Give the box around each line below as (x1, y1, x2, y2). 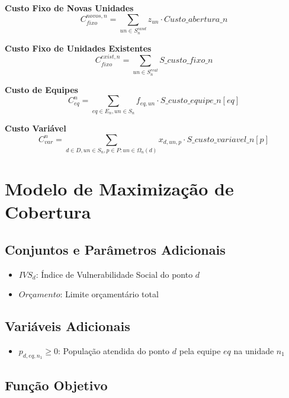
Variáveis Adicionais (5, 317, 130, 335)
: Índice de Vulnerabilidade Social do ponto (36, 268, 193, 280)
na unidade (233, 345, 274, 357)
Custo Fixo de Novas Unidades (5, 2, 134, 14)
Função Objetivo (5, 375, 108, 394)
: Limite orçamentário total (60, 288, 159, 300)
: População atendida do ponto (58, 345, 170, 357)
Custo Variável (5, 121, 66, 134)
